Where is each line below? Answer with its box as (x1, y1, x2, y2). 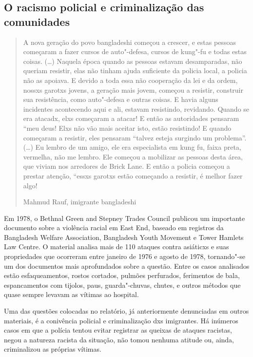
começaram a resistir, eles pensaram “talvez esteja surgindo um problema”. (23, 132, 247, 142)
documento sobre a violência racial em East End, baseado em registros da (4, 222, 224, 233)
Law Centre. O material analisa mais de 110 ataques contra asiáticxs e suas (4, 241, 229, 252)
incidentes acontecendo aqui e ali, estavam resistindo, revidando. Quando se (23, 103, 250, 114)
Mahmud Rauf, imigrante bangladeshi (23, 197, 136, 207)
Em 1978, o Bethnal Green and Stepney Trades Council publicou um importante (4, 213, 245, 223)
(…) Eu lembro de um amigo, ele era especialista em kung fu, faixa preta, (23, 142, 241, 152)
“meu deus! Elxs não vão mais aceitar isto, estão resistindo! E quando (23, 122, 232, 133)
